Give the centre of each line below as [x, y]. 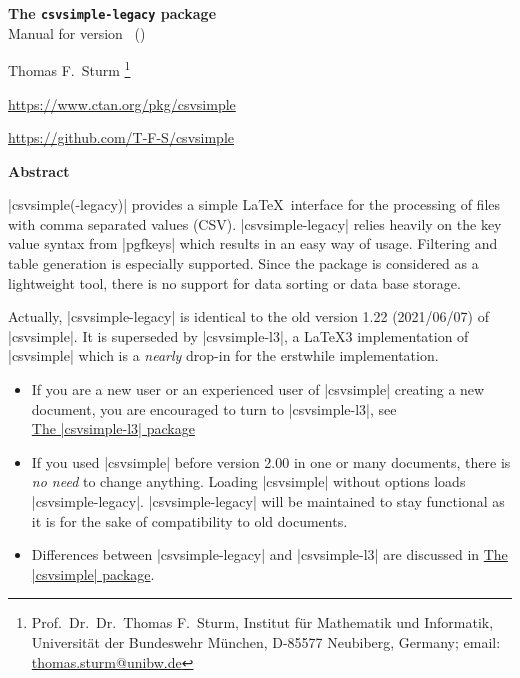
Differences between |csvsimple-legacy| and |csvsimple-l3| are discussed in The [269, 554]
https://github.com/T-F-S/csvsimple [121, 137]
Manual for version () [77, 32]
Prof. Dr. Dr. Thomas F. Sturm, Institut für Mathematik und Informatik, [262, 622]
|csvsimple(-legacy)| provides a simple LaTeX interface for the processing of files [254, 204]
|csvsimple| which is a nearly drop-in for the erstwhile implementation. [223, 355]
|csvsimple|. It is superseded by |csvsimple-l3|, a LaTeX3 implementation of [238, 335]
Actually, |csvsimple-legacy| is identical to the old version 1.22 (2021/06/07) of [248, 316]
